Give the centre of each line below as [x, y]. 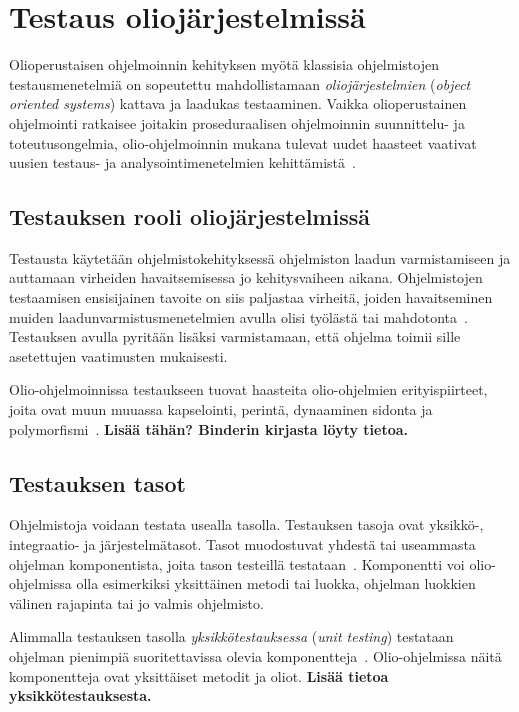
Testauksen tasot [97, 482]
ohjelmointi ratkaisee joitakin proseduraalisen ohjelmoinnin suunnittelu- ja [237, 122]
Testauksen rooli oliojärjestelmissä [189, 216]
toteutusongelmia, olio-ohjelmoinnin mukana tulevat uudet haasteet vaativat [243, 142]
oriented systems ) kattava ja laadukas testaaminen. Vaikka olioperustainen [238, 103]
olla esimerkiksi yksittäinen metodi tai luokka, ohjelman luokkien [276, 583]
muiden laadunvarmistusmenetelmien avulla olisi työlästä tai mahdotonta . [238, 316]
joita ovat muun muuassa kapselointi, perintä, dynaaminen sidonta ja [221, 409]
